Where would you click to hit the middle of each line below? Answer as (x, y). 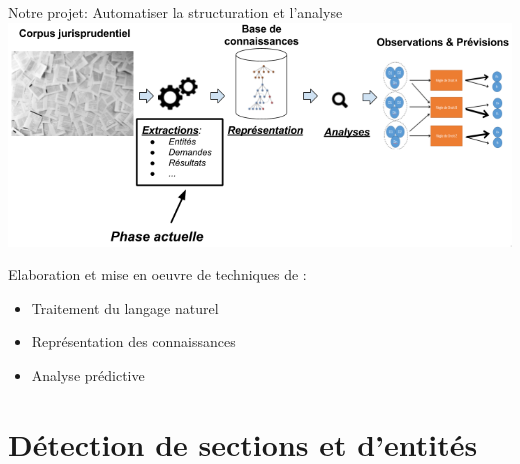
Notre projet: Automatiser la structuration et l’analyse (175, 12)
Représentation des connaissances (133, 341)
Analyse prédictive (88, 375)
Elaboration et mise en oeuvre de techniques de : (157, 274)
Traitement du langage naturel (125, 307)
